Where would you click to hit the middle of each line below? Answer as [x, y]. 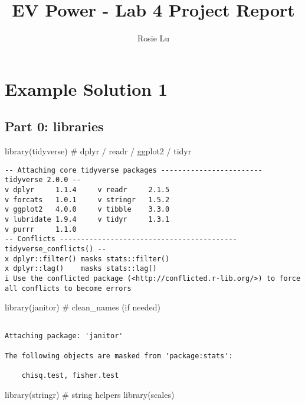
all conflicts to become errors [68, 288]
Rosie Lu [153, 38]
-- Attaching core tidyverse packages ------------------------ [134, 170]
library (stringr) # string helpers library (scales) [90, 394]
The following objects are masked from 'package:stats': [119, 356]
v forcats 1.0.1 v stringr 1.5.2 [87, 200]
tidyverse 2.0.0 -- [43, 180]
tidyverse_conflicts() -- [55, 249]
